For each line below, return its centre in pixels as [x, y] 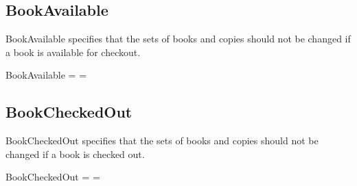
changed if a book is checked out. [75, 154]
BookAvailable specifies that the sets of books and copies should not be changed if [178, 39]
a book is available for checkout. [73, 52]
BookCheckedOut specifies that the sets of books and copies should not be [162, 141]
